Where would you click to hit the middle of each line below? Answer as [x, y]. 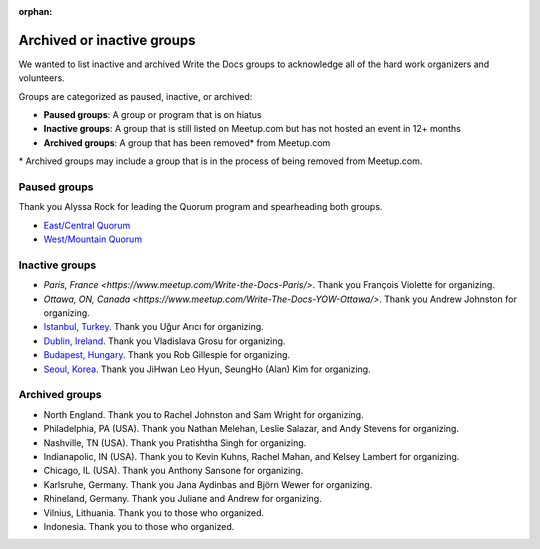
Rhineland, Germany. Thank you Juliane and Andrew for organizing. [182, 499]
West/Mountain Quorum [93, 239]
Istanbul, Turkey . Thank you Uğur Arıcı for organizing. [153, 327]
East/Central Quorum [87, 225]
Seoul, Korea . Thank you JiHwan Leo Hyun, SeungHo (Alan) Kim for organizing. [207, 369]
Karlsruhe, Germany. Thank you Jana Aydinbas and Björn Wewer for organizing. [208, 484]
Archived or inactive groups [107, 40]
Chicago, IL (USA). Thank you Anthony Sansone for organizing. [173, 471]
